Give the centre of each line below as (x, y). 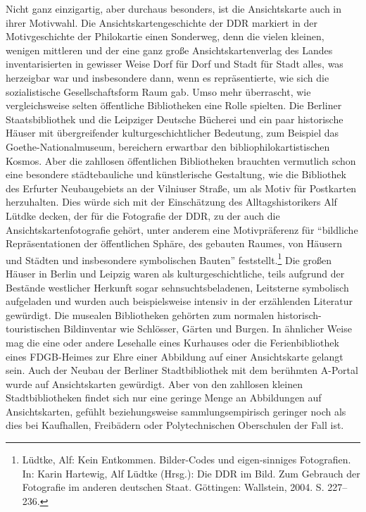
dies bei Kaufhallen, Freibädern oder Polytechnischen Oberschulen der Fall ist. (175, 425)
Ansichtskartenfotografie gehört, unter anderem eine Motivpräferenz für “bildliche (182, 229)
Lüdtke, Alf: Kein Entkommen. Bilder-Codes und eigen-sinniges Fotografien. (187, 460)
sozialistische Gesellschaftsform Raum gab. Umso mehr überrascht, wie (158, 91)
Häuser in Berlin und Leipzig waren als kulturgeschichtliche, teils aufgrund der (175, 273)
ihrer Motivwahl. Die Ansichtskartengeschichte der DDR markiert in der (162, 22)
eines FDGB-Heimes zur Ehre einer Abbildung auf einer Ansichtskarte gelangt (175, 356)
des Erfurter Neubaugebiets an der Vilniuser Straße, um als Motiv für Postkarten (181, 188)
